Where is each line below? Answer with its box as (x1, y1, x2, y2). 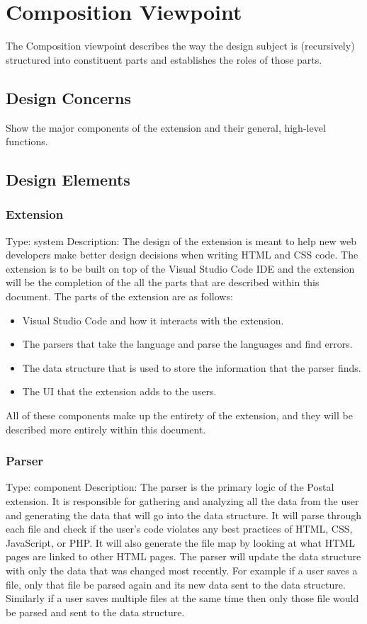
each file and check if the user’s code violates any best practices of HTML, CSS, (6, 521, 353, 536)
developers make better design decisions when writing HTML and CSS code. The (6, 247, 358, 262)
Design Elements (6, 169, 130, 191)
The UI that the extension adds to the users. (22, 384, 217, 399)
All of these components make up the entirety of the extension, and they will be (6, 408, 353, 423)
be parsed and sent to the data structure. (6, 604, 185, 619)
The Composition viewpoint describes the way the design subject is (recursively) (6, 38, 355, 53)
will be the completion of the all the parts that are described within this (6, 275, 320, 290)
